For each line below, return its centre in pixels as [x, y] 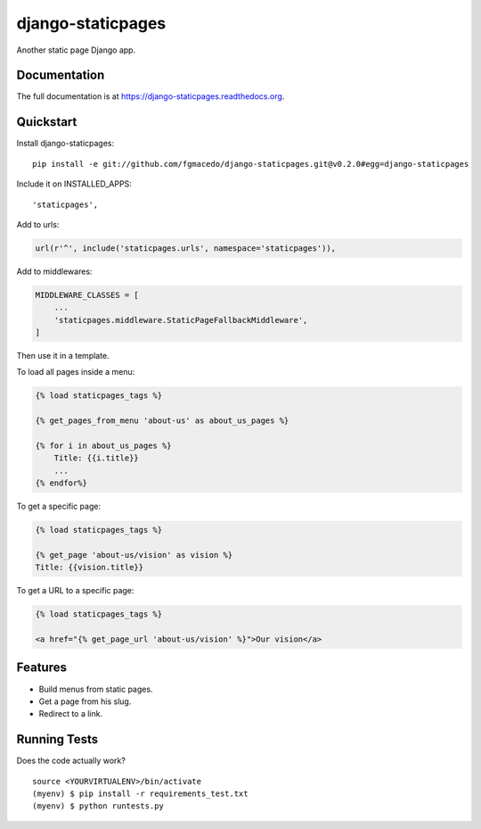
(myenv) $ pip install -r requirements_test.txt [140, 794]
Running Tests [57, 739]
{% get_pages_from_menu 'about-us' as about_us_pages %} [162, 421]
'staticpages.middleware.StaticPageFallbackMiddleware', [181, 320]
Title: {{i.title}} [97, 458]
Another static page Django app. [76, 50]
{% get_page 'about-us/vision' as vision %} [134, 555]
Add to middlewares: [54, 271]
